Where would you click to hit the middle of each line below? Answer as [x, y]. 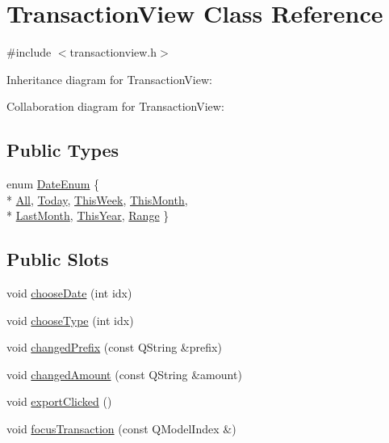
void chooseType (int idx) [70, 320]
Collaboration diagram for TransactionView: [115, 106]
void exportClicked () [59, 401]
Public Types [63, 150]
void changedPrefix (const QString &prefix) [114, 347]
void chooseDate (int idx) [69, 293]
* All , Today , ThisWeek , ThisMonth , [97, 199]
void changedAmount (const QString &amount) [124, 374]
